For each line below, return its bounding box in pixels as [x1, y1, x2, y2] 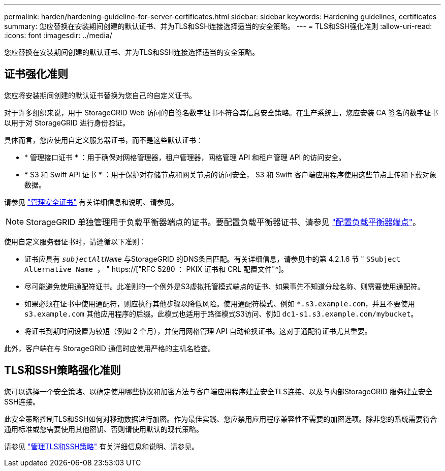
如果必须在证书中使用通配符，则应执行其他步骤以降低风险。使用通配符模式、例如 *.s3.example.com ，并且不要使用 [24, 299, 415, 308]
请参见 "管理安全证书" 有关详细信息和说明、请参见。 [4, 197, 178, 206]
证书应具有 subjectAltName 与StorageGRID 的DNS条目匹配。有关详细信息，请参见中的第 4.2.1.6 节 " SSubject [24, 254, 401, 263]
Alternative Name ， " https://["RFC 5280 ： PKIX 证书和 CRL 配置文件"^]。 [24, 264, 289, 273]
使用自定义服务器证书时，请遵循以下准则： [4, 237, 146, 246]
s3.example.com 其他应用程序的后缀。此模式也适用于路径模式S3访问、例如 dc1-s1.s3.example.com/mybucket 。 [24, 309, 418, 318]
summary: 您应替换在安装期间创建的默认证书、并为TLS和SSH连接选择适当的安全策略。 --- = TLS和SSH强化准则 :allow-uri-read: [4, 22, 432, 30]
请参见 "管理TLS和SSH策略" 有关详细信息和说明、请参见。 [4, 442, 199, 451]
